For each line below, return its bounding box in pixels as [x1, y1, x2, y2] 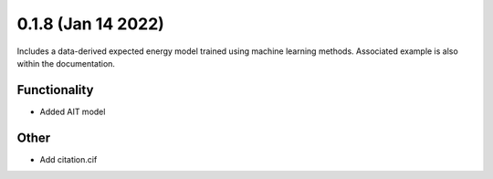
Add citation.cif [39, 153, 98, 164]
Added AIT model [39, 106, 106, 117]
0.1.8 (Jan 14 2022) [16, 14, 164, 34]
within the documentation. [16, 58, 116, 68]
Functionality [16, 82, 94, 98]
